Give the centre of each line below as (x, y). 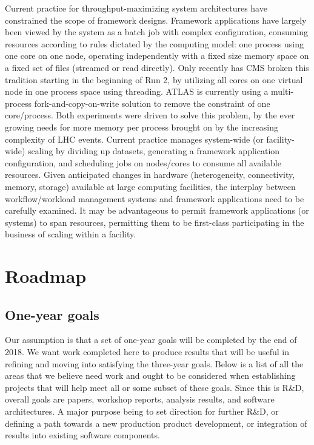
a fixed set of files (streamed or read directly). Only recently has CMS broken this (157, 67)
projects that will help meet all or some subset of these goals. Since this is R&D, (155, 387)
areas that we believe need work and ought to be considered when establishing (150, 375)
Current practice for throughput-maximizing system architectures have (136, 8)
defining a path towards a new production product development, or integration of (156, 423)
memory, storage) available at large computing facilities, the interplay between (150, 186)
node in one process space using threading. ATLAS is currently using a (137, 91)
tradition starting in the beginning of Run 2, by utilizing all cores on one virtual (154, 79)
